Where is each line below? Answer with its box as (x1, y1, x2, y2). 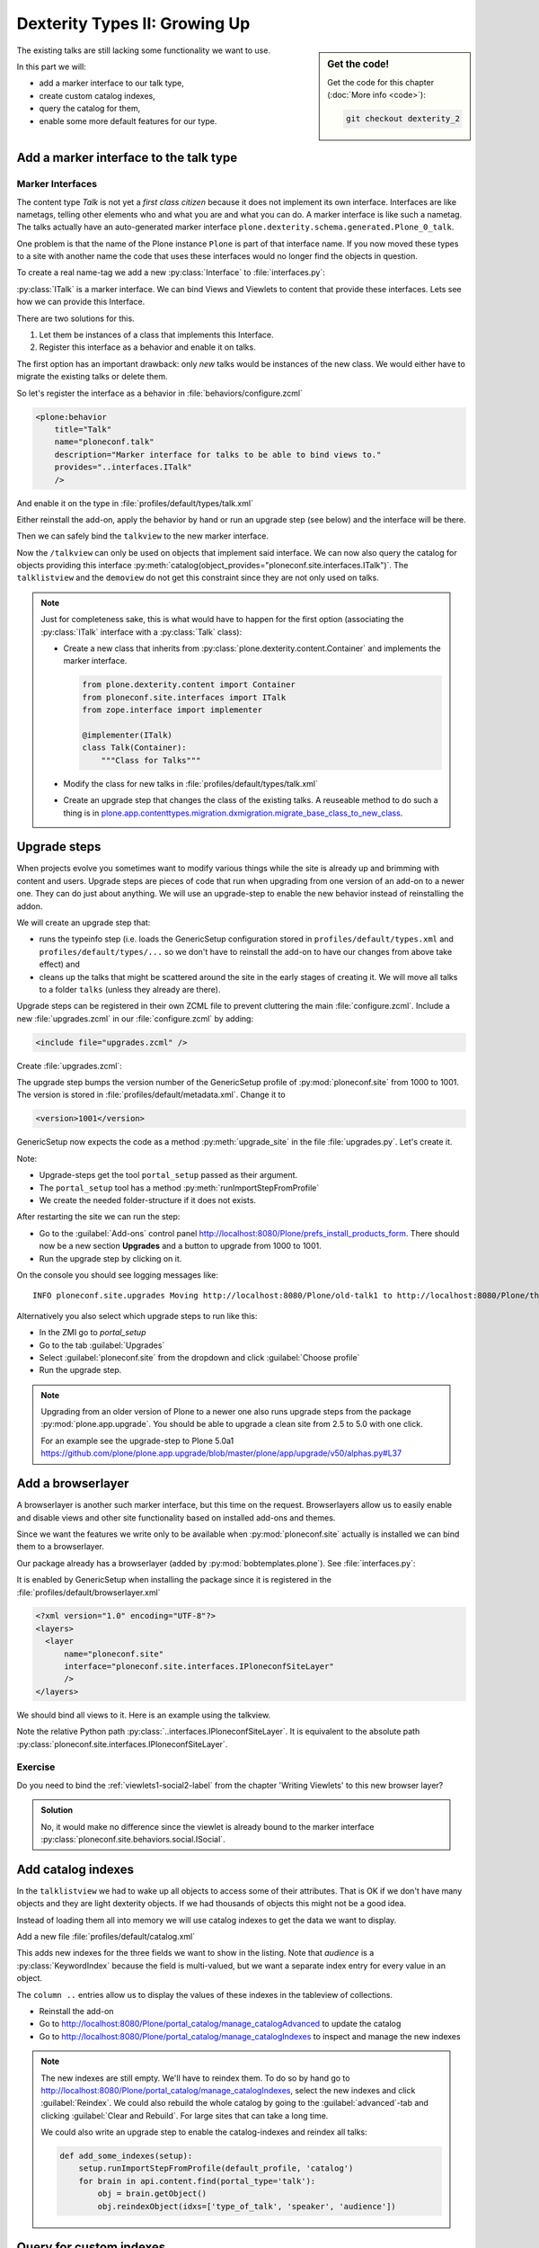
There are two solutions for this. (16, 313, 135, 324)
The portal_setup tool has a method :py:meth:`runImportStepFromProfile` (39, 1182, 320, 1193)
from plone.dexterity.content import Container (82, 680, 296, 690)
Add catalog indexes (16, 1861, 135, 1877)
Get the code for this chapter (327, 76, 435, 87)
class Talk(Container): (82, 743, 188, 753)
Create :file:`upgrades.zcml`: (16, 1060, 123, 1071)
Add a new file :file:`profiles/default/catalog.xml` (16, 1931, 196, 1941)
